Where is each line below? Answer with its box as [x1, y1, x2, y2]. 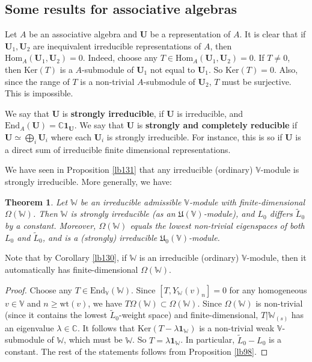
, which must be [64, 333, 123, 346]
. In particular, [180, 333, 235, 346]
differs [269, 207, 293, 220]
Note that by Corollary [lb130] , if [5, 251, 127, 264]
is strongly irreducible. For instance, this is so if [106, 130, 283, 143]
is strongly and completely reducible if [136, 119, 298, 131]
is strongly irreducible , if [62, 107, 164, 119]
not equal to [150, 63, 195, 75]
